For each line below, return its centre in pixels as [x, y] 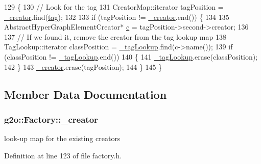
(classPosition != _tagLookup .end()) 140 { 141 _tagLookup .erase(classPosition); [131, 56]
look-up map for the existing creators [62, 138]
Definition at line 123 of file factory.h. [63, 155]
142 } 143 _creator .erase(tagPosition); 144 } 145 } [83, 66]
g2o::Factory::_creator [51, 119]
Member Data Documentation [86, 94]
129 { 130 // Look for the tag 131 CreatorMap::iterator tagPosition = [114, 7]
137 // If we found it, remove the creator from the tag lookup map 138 [115, 36]
